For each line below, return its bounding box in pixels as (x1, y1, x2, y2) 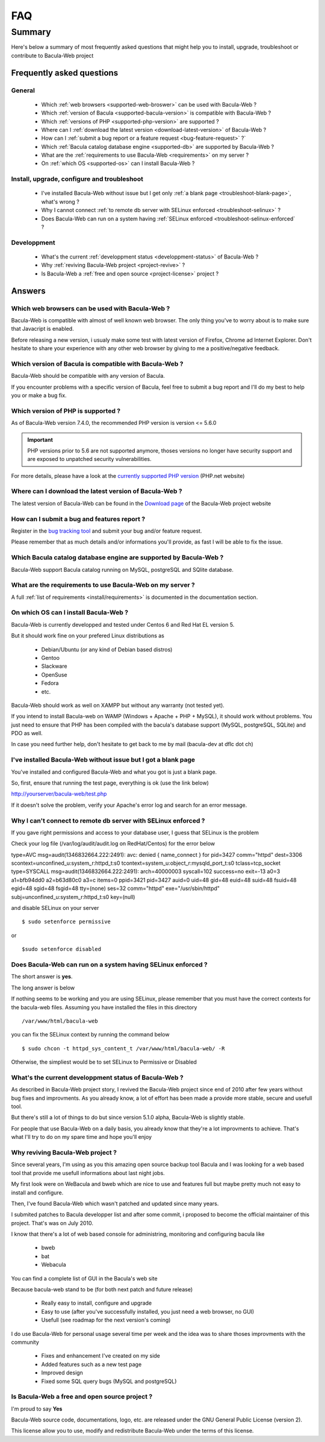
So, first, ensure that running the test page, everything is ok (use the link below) (11, 779, 209, 786)
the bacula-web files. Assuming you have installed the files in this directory (11, 1003, 197, 1011)
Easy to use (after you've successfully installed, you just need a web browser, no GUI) (41, 1308, 255, 1315)
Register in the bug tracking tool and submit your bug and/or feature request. (11, 527, 202, 534)
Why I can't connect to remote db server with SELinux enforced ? (11, 817, 205, 825)
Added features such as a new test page (41, 1361, 142, 1368)
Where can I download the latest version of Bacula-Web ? (11, 487, 183, 495)
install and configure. (11, 1189, 64, 1196)
